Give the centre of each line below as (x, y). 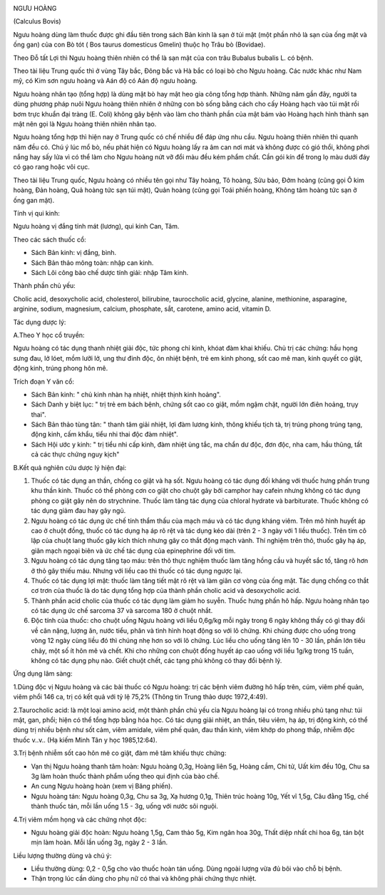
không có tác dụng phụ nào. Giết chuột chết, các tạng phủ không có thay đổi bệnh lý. (156, 661)
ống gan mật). (34, 200)
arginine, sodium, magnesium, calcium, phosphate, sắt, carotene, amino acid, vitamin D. (142, 309)
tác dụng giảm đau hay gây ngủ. (78, 511)
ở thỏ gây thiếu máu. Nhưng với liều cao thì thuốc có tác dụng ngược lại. (137, 571)
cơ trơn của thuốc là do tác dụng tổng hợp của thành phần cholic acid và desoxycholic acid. (166, 591)
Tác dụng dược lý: (40, 322)
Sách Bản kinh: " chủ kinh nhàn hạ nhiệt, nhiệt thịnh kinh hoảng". (126, 394)
